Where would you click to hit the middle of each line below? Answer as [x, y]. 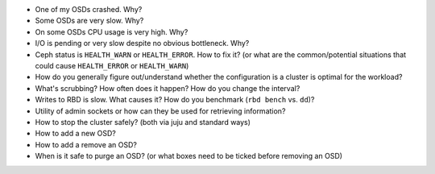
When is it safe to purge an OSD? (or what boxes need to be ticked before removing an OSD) [188, 156]
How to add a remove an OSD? [86, 144]
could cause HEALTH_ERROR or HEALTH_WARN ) [112, 65]
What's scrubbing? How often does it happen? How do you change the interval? [168, 88]
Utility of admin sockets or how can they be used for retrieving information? [160, 111]
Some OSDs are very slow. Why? [89, 21]
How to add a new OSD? [75, 134]
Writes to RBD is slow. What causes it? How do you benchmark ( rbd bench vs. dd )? [175, 100]
